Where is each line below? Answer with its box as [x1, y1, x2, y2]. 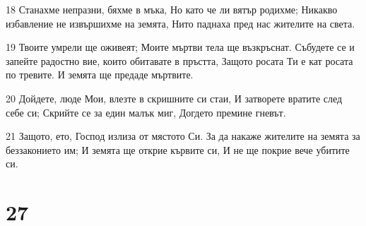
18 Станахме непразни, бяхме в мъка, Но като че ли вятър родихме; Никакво [6, 2, 338, 16]
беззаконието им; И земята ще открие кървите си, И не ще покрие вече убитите [6, 142, 350, 157]
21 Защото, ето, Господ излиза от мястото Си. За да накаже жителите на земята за [6, 129, 360, 143]
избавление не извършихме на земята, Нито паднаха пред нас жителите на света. [6, 16, 355, 30]
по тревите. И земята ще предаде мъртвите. [6, 67, 194, 82]
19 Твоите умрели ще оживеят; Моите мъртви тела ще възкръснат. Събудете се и [6, 40, 355, 54]
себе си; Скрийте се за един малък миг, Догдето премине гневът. [6, 105, 286, 119]
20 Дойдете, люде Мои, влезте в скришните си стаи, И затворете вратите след [6, 90, 343, 105]
